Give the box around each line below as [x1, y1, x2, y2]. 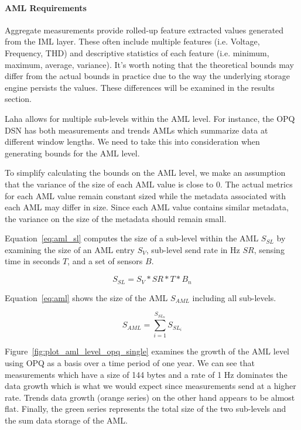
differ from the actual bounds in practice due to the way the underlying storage [5, 70, 290, 82]
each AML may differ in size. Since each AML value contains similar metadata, [5, 201, 289, 213]
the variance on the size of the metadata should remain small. [5, 212, 227, 224]
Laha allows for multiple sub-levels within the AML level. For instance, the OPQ [5, 112, 295, 124]
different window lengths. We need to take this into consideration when [5, 135, 260, 148]
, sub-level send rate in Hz [146, 243, 240, 255]
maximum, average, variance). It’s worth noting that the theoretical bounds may [5, 58, 294, 70]
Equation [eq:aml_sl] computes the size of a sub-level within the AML [5, 232, 259, 244]
